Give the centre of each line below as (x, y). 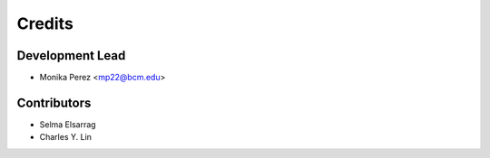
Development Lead (71, 56)
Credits (45, 23)
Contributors (54, 102)
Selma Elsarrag (68, 124)
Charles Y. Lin (66, 137)
